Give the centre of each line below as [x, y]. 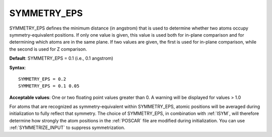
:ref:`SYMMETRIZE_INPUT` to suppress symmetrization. [67, 127]
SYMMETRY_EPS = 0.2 [42, 79]
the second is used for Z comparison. [48, 49]
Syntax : [18, 67]
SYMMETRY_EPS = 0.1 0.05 [49, 86]
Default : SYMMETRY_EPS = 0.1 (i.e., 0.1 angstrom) [61, 58]
